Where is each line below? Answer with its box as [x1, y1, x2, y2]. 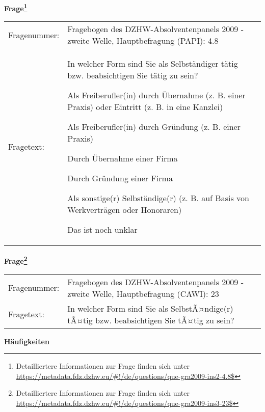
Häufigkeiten [4, 336, 49, 346]
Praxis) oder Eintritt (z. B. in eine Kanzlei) [67, 101, 223, 113]
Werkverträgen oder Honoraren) [67, 204, 182, 216]
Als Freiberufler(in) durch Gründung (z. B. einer [67, 121, 241, 133]
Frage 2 [4, 254, 28, 266]
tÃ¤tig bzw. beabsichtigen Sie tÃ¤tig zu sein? [67, 314, 234, 326]
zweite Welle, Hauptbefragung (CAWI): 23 [67, 287, 219, 299]
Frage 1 [4, 2, 28, 13]
